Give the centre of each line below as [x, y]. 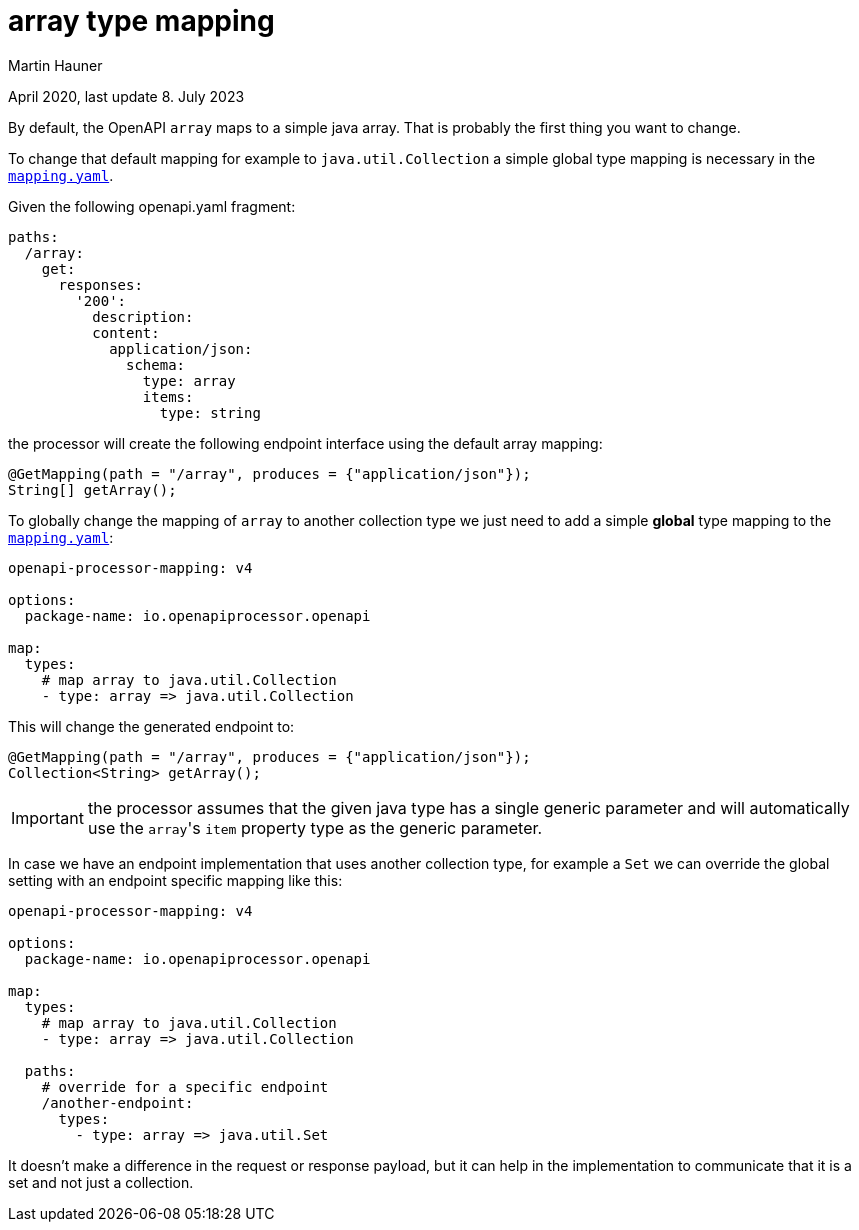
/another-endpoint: [117, 1102]
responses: [100, 284]
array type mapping [141, 21]
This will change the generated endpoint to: [151, 726]
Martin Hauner [55, 65]
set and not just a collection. [101, 1182]
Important [47, 817]
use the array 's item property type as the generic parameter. [315, 827]
